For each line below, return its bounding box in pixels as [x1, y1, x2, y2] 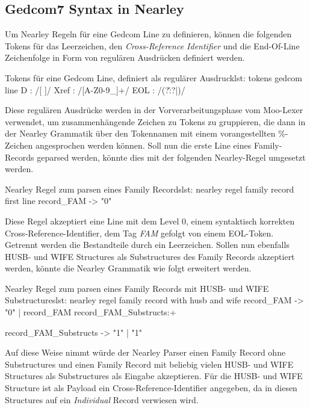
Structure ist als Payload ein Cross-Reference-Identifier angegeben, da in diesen [5, 382, 297, 394]
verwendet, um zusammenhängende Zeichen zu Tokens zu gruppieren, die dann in [5, 115, 306, 128]
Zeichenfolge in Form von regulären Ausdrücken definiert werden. [5, 51, 245, 64]
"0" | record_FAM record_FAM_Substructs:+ [5, 306, 176, 318]
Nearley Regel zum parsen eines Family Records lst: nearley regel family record [5, 182, 294, 195]
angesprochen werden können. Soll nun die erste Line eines [35, 138, 252, 151]
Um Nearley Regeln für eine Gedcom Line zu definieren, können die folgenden [5, 28, 292, 40]
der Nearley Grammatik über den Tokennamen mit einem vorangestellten [5, 127, 276, 140]
